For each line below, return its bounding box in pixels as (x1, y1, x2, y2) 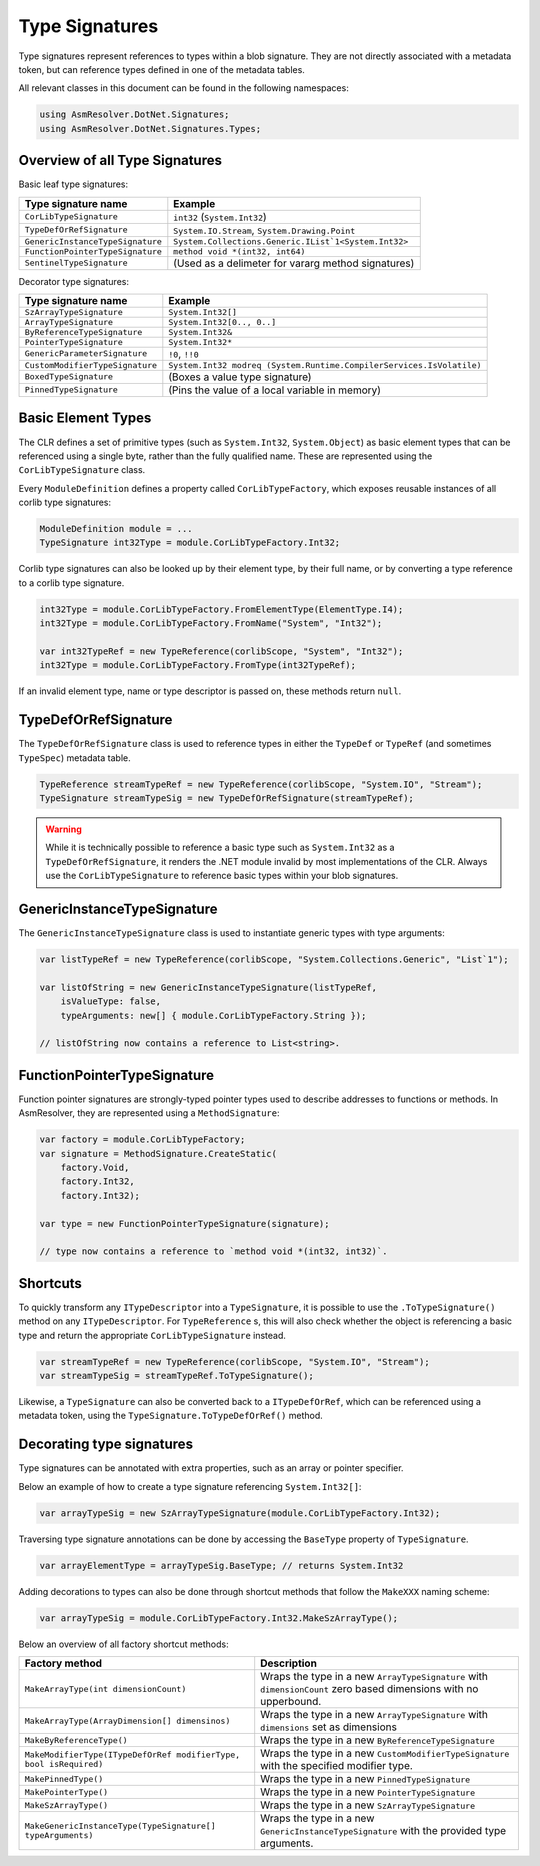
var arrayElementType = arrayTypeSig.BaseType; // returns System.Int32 (39, 1560, 404, 1571)
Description (260, 1656, 317, 1670)
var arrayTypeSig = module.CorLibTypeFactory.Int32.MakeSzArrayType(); (39, 1612, 399, 1624)
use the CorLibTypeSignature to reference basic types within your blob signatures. (45, 870, 399, 882)
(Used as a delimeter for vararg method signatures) (173, 256, 415, 270)
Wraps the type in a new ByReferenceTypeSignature (260, 1733, 495, 1747)
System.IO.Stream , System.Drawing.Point (173, 223, 356, 237)
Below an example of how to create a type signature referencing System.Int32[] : (18, 1480, 362, 1492)
